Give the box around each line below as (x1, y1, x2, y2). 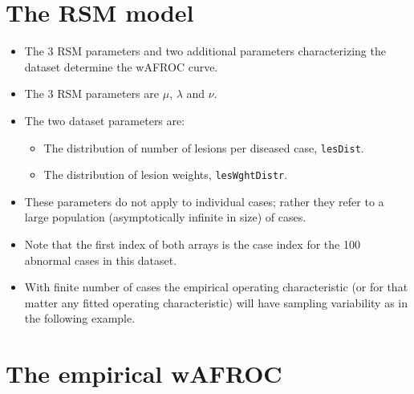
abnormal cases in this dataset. (24, 251, 177, 268)
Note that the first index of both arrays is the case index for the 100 (24, 236, 360, 252)
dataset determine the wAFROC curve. (24, 58, 218, 75)
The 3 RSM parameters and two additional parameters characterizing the (24, 43, 386, 59)
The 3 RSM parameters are (24, 85, 159, 102)
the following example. (24, 310, 136, 327)
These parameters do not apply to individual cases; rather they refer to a (24, 193, 384, 209)
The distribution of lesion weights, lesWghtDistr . (43, 166, 288, 183)
